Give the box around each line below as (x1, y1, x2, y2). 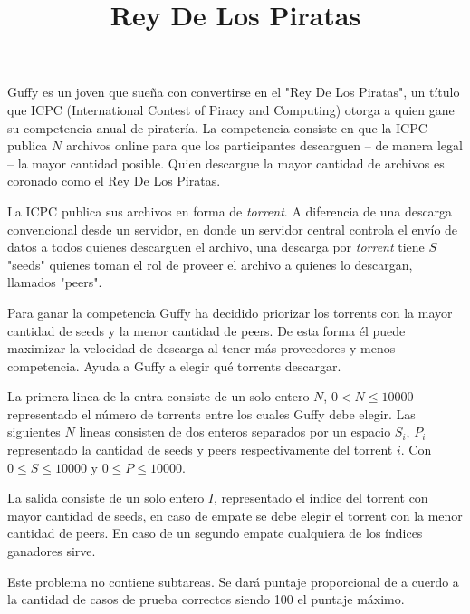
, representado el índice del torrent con (213, 488, 428, 507)
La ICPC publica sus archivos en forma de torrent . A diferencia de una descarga (7, 201, 453, 220)
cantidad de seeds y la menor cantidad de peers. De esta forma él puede (7, 321, 406, 340)
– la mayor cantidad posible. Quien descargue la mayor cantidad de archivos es (7, 153, 445, 172)
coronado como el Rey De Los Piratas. (7, 171, 221, 190)
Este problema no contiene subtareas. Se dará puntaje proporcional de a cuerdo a (7, 571, 459, 590)
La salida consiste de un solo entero (7, 488, 205, 507)
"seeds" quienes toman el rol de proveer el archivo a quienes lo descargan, (7, 254, 413, 273)
